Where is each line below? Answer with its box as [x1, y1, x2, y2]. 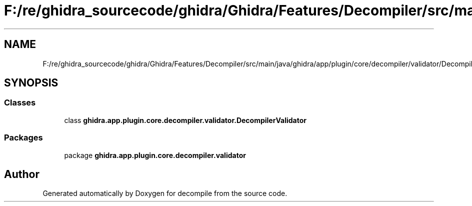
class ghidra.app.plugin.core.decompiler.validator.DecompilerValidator [64, 115, 306, 124]
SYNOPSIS [4, 76, 58, 89]
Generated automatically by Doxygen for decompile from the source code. [42, 189, 287, 198]
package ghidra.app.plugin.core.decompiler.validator [64, 150, 246, 159]
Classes [4, 97, 36, 108]
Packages [4, 132, 43, 143]
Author [4, 167, 39, 180]
